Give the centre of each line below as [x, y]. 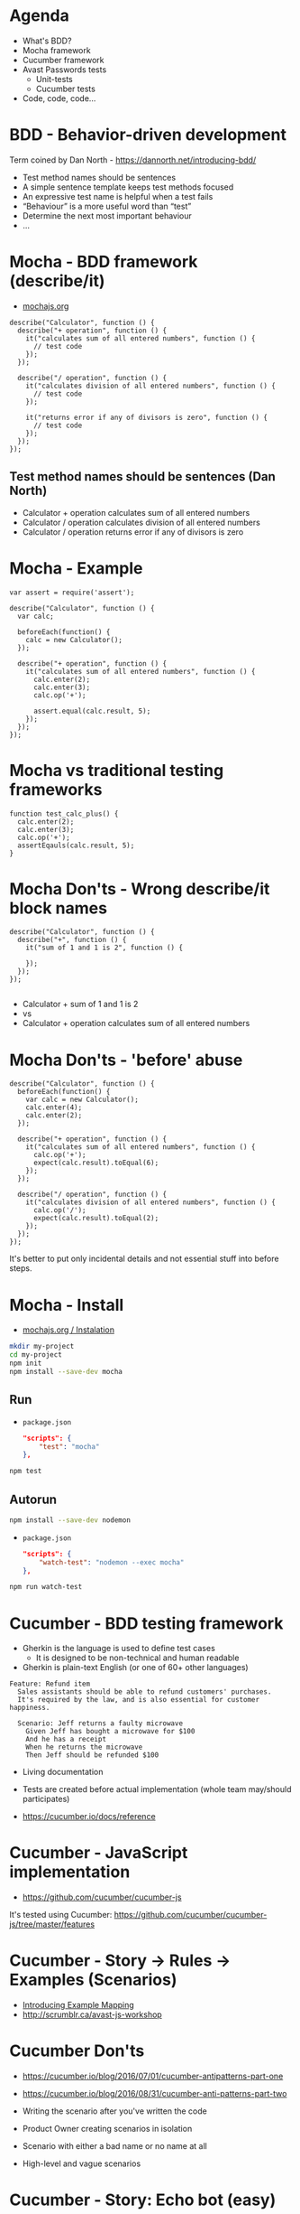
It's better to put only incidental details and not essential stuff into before [144, 1259]
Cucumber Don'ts [77, 2051]
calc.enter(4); [54, 1107]
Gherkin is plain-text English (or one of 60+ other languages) [136, 1668]
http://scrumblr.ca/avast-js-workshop [92, 2014]
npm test [26, 1471]
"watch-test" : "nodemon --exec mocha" [112, 1562]
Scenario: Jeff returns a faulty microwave [100, 1724]
